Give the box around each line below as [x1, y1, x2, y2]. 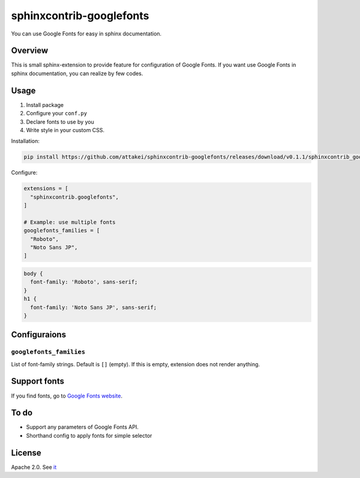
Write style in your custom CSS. [26, 126, 105, 133]
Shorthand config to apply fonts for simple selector [26, 432, 152, 439]
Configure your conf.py [26, 110, 87, 117]
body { [23, 270, 43, 277]
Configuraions [11, 330, 66, 340]
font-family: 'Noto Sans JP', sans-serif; [30, 304, 157, 310]
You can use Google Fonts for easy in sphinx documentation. [11, 30, 162, 37]
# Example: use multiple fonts [23, 219, 116, 225]
